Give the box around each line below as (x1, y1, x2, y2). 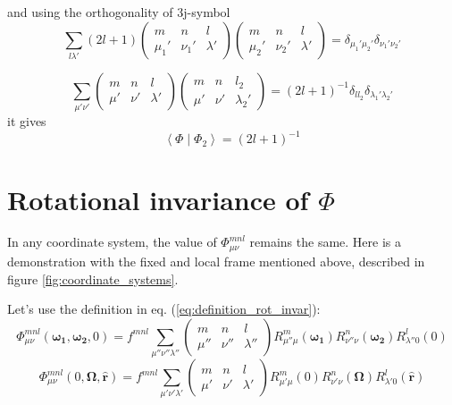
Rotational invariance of (7, 181, 309, 217)
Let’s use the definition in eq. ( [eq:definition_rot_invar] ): (7, 300, 321, 318)
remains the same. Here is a (249, 232, 401, 251)
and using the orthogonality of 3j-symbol (7, 3, 230, 21)
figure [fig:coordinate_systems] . (7, 269, 179, 288)
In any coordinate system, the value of (7, 232, 217, 251)
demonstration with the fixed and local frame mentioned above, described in (7, 251, 425, 270)
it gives (7, 112, 46, 131)
